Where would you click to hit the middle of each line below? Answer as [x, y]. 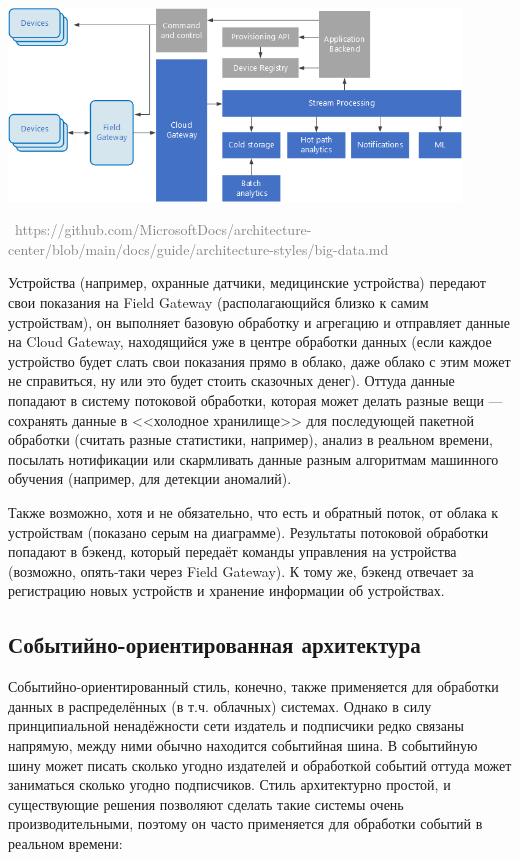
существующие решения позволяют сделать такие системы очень [206, 803]
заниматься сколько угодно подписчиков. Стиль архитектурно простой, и [229, 784]
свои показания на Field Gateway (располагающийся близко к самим [218, 302]
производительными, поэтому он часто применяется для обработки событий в [245, 823]
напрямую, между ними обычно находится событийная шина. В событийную [243, 744]
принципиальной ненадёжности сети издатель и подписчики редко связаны [236, 725]
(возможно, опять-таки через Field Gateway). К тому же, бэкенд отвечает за [241, 570]
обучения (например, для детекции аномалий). [150, 478]
